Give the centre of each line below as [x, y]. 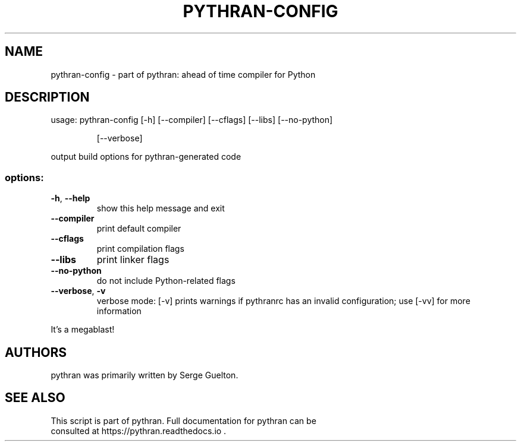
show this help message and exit [161, 208]
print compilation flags [140, 249]
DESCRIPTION [47, 97]
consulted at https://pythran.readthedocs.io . [139, 431]
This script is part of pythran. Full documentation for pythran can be [183, 420]
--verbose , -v [78, 291]
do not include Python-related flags [166, 281]
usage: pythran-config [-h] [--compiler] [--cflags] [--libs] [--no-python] [192, 120]
